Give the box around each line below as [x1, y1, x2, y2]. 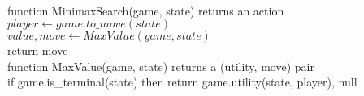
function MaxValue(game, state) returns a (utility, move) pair [7, 57, 314, 74]
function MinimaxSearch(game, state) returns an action [7, 2, 284, 19]
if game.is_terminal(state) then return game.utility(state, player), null [7, 73, 357, 90]
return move [7, 42, 68, 59]
